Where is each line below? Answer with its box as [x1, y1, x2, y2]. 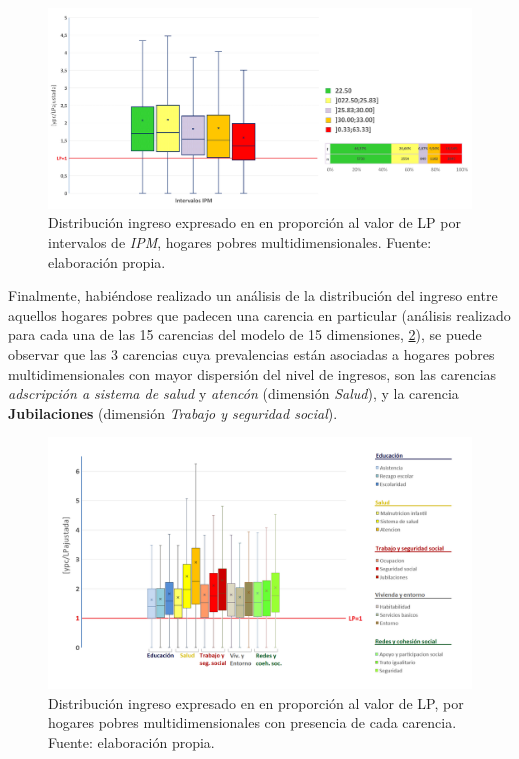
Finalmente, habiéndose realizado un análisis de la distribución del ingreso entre [8, 285, 498, 306]
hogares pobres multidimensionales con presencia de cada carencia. [48, 712, 457, 733]
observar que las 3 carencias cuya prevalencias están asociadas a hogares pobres [8, 343, 495, 364]
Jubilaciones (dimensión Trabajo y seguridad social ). [8, 402, 338, 423]
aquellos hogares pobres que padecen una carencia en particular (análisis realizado [8, 304, 511, 325]
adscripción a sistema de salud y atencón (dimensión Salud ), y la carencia [8, 383, 459, 404]
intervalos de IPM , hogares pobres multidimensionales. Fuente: [48, 232, 432, 252]
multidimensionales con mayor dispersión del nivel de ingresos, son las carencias [8, 363, 497, 384]
